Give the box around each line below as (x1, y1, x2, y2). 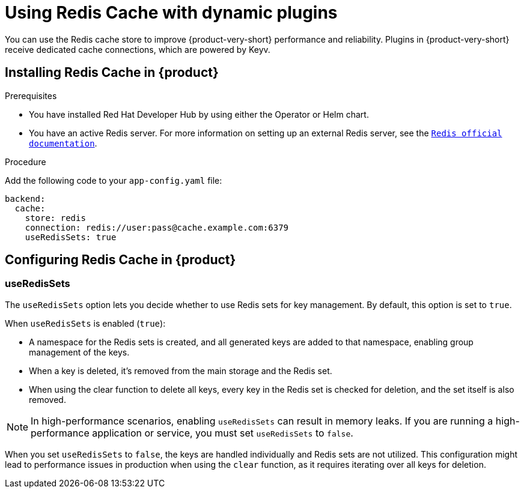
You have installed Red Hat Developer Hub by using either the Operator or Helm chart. (29, 109, 369, 119)
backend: (5, 193, 46, 204)
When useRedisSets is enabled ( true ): (5, 318, 166, 328)
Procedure (5, 156, 46, 167)
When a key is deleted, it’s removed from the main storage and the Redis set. (29, 365, 332, 376)
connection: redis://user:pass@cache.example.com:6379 (25, 222, 289, 232)
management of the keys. (29, 346, 130, 357)
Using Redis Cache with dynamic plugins (5, 2, 338, 23)
